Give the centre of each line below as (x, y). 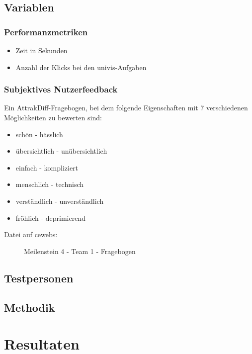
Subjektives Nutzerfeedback (61, 89)
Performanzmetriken (46, 32)
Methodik (30, 307)
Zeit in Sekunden (42, 50)
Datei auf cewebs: (31, 234)
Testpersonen (39, 278)
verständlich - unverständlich (60, 201)
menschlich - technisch (50, 184)
